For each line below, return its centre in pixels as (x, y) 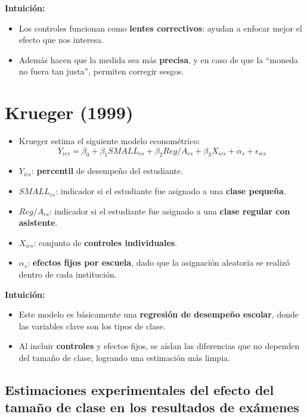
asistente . (38, 222)
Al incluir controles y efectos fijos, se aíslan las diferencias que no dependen (159, 346)
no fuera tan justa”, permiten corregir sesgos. (101, 71)
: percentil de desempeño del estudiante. (107, 171)
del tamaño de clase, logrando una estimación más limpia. (124, 358)
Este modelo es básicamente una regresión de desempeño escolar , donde (159, 314)
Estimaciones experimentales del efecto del (139, 390)
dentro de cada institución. (68, 274)
